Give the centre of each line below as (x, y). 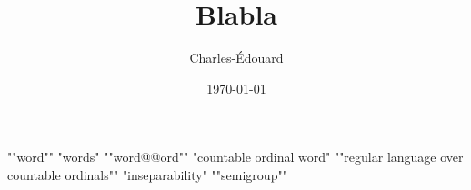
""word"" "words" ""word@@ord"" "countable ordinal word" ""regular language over (235, 157)
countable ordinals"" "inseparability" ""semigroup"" (147, 174)
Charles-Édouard (236, 58)
